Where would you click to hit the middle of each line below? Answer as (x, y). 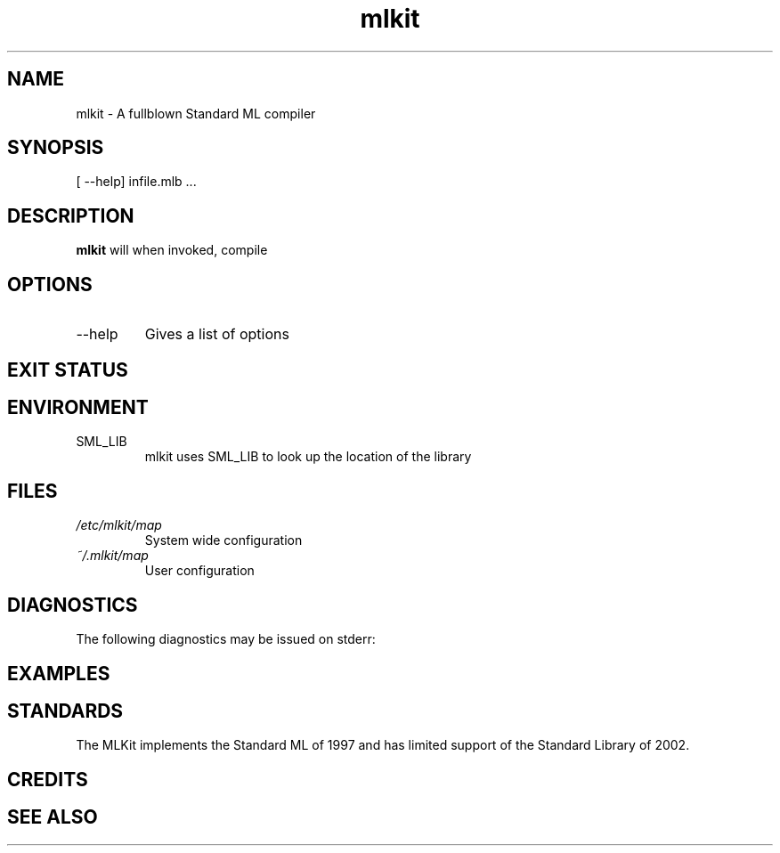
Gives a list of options (217, 334)
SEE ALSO (53, 817)
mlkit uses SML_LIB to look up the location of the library (308, 457)
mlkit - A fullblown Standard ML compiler (196, 113)
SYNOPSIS (56, 148)
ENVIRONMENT (78, 407)
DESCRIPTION (71, 215)
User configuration (199, 571)
